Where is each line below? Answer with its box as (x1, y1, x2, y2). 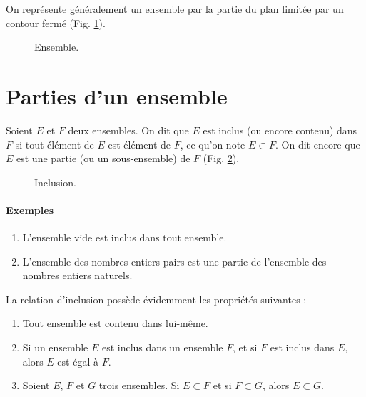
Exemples (6, 202, 54, 217)
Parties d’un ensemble (6, 81, 228, 110)
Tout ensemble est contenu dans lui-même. (22, 316, 208, 331)
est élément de (108, 136, 171, 151)
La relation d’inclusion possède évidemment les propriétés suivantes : (6, 291, 307, 306)
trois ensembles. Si (98, 378, 180, 393)
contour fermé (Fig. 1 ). (6, 15, 106, 30)
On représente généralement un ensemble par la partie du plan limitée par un (6, 1, 344, 16)
